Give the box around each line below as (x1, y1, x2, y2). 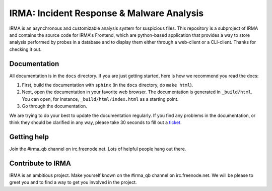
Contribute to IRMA (9, 159, 72, 167)
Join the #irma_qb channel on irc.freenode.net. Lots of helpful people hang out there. (9, 146, 186, 152)
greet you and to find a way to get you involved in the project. (9, 179, 137, 185)
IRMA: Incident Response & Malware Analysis (9, 8, 204, 19)
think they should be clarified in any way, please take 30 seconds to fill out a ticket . (9, 119, 182, 125)
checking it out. (9, 46, 42, 52)
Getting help (9, 133, 49, 141)
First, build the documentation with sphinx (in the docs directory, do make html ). (22, 82, 193, 88)
